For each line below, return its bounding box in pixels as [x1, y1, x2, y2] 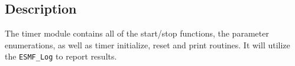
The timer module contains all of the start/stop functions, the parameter [5, 27, 269, 39]
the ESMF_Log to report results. [5, 50, 117, 62]
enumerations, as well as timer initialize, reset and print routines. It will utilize [5, 38, 290, 51]
